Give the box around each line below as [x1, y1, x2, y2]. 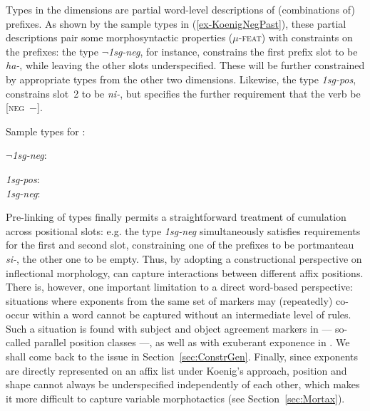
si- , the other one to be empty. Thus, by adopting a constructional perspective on [6, 251, 362, 266]
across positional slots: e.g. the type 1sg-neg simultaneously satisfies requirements [6, 223, 361, 238]
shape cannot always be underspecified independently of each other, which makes [6, 377, 360, 392]
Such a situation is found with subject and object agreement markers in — [6, 321, 332, 335]
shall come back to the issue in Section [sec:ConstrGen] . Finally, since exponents [6, 349, 358, 364]
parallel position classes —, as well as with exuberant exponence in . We [34, 335, 350, 350]
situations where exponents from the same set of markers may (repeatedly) [6, 293, 333, 308]
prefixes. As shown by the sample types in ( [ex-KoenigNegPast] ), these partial [6, 16, 346, 31]
